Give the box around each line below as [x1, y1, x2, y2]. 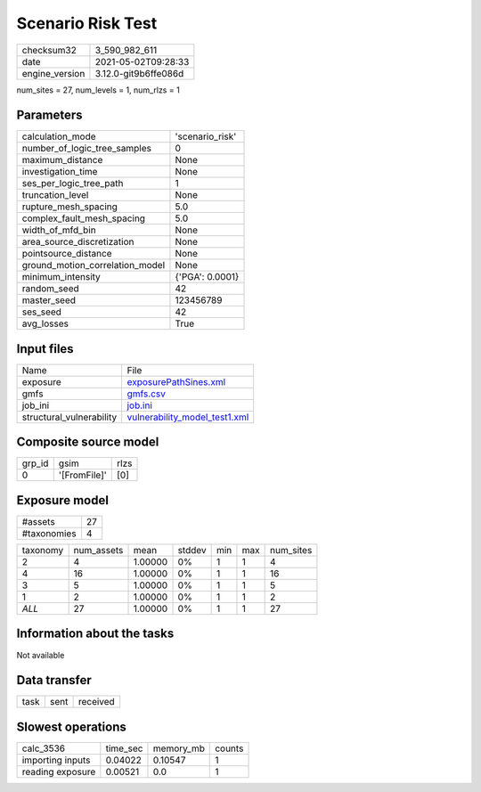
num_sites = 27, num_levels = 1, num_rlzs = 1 [16, 85, 180, 95]
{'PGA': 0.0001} [175, 271, 240, 283]
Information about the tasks [16, 626, 175, 641]
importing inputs [21, 754, 91, 766]
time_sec [105, 742, 143, 755]
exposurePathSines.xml [126, 375, 226, 388]
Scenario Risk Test [16, 13, 158, 33]
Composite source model [16, 435, 159, 450]
